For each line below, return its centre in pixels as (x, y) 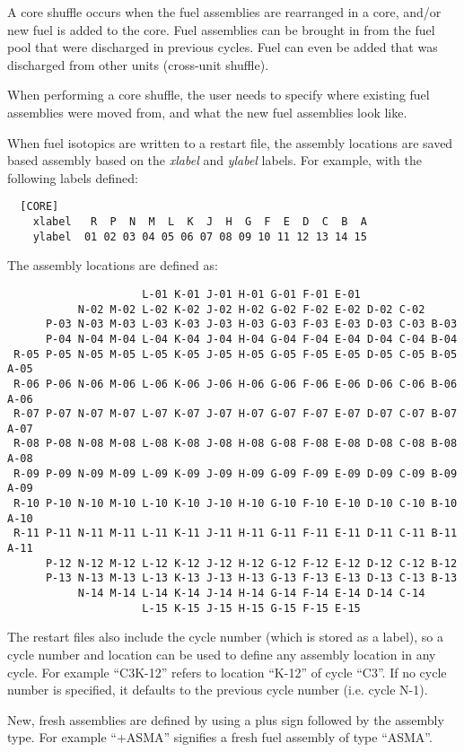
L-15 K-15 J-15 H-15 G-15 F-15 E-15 (251, 608)
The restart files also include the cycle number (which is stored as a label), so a (225, 637)
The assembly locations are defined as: (113, 265)
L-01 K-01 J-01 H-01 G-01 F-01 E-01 (251, 294)
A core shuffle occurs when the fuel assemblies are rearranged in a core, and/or (224, 12)
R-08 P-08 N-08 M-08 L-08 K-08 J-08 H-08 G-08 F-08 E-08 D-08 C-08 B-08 (236, 444)
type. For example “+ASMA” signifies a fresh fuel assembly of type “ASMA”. (220, 737)
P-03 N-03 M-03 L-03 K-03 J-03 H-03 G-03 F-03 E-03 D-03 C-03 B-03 (251, 324)
